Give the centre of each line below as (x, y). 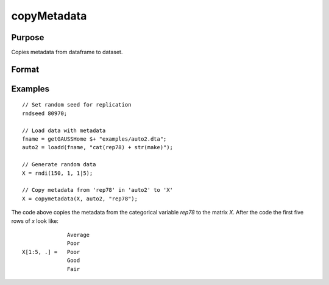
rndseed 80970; (45, 113)
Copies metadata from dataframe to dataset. (67, 52)
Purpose (28, 37)
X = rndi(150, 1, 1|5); (58, 173)
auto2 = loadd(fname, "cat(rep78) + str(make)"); (98, 147)
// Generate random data (59, 165)
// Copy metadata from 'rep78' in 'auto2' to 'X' (98, 190)
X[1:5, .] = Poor (51, 252)
